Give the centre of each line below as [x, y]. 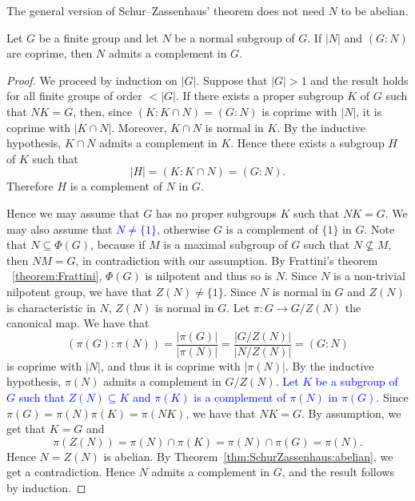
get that [26, 429]
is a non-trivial [369, 276]
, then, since [103, 111]
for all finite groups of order [74, 96]
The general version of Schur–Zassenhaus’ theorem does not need [166, 10]
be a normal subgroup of [235, 37]
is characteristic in [51, 307]
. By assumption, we [351, 413]
